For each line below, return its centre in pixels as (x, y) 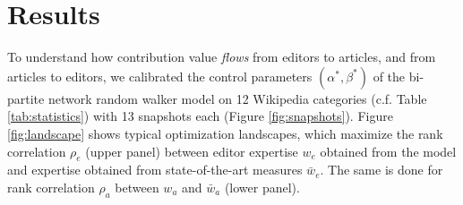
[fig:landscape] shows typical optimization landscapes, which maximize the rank (225, 133)
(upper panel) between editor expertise (192, 151)
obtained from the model (388, 151)
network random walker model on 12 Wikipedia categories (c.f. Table (237, 98)
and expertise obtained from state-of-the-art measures (155, 170)
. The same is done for (382, 170)
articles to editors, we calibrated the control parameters (160, 76)
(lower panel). (262, 187)
